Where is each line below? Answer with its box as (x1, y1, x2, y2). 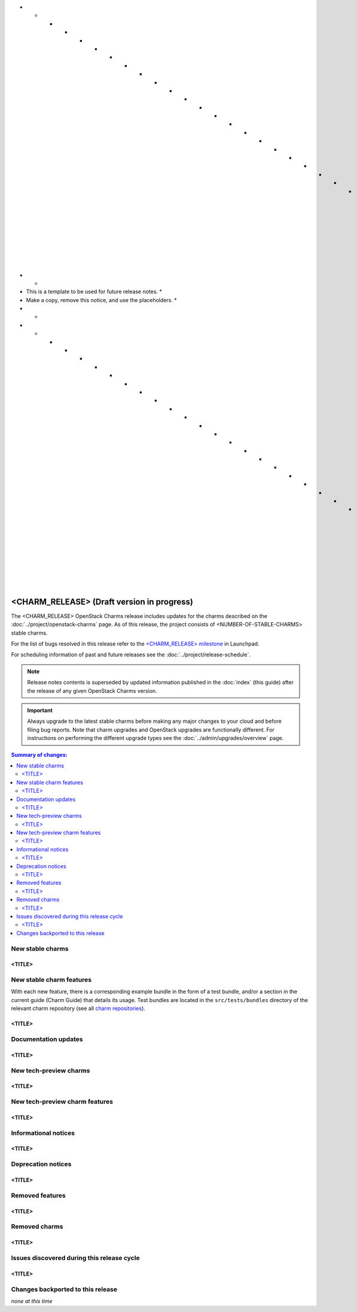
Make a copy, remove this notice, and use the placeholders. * (26, 296, 178, 303)
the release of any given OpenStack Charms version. (27, 687, 158, 694)
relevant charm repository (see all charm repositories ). (11, 1005, 146, 1012)
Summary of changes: (11, 751, 68, 758)
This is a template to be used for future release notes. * (26, 288, 163, 296)
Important (27, 707, 53, 714)
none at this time (11, 1297, 53, 1304)
